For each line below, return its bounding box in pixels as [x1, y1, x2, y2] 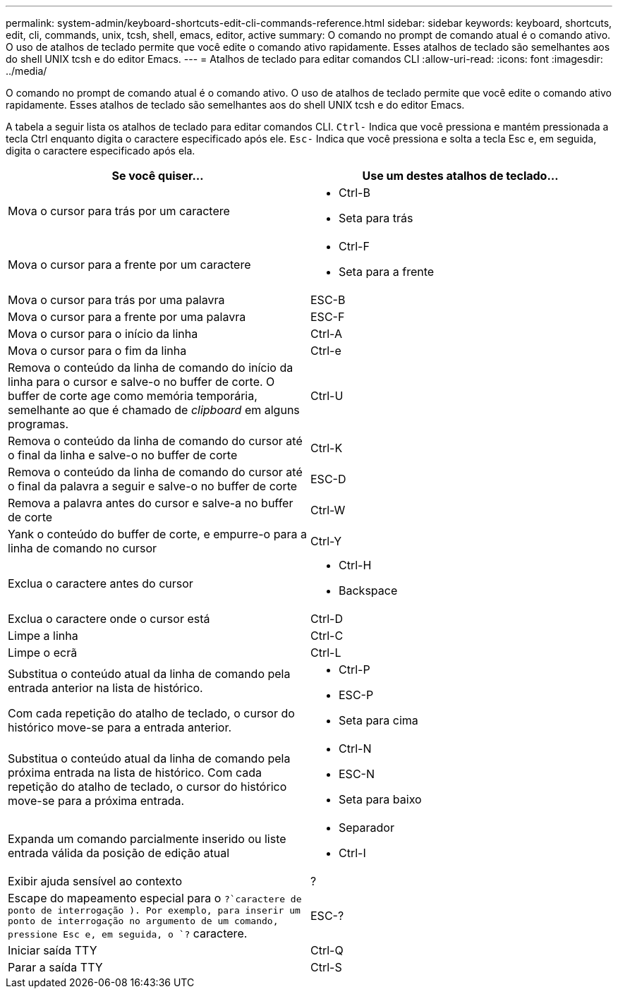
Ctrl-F [339, 239, 370, 253]
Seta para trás [339, 211, 413, 225]
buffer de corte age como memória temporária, [8, 389, 257, 403]
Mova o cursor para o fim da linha [8, 344, 187, 358]
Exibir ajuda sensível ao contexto [8, 874, 182, 888]
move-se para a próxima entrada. [8, 794, 185, 808]
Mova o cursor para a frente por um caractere [8, 257, 251, 272]
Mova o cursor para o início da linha [8, 327, 198, 341]
